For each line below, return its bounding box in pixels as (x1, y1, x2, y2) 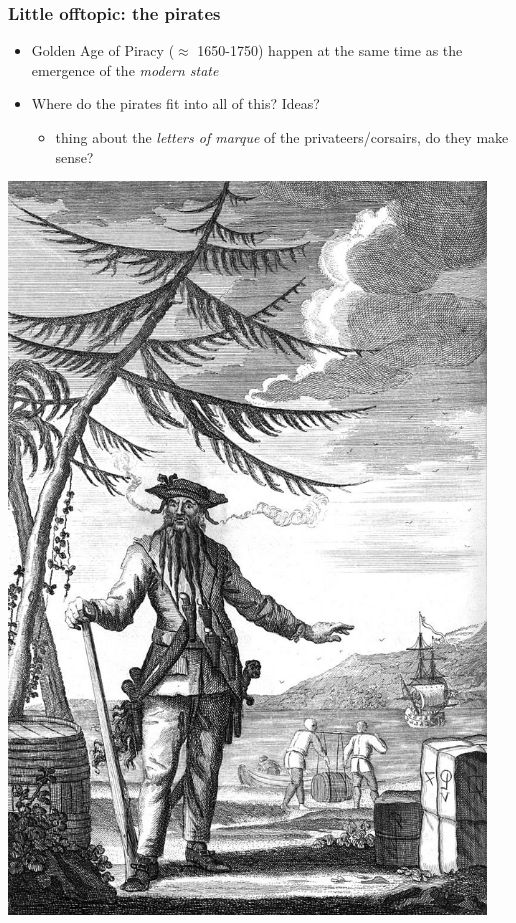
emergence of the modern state (31, 59, 219, 80)
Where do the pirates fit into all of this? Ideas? (31, 93, 320, 114)
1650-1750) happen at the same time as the (197, 40, 463, 61)
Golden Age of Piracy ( (31, 40, 175, 61)
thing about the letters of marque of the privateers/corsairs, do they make (55, 127, 509, 147)
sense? (55, 146, 94, 167)
